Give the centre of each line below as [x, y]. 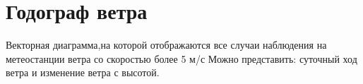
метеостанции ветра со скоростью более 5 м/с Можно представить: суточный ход [181, 58]
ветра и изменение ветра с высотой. [83, 72]
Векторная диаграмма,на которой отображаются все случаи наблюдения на [166, 45]
